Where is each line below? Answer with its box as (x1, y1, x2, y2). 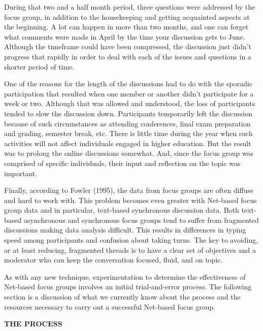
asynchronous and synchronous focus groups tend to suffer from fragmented (23, 214, 259, 225)
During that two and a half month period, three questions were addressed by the (4, 2, 255, 12)
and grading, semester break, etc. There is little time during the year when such (4, 128, 253, 139)
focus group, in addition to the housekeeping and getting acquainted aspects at (4, 11, 250, 22)
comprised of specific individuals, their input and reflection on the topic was (4, 157, 241, 168)
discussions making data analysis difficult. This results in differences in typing (4, 224, 246, 235)
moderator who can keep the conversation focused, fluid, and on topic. (4, 254, 223, 265)
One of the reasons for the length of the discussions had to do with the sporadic (4, 78, 253, 89)
